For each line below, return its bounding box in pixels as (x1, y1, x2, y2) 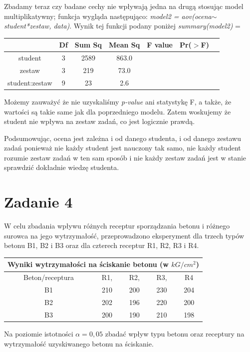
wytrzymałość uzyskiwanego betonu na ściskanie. (4, 338, 154, 348)
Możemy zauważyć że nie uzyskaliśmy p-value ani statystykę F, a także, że (4, 96, 232, 106)
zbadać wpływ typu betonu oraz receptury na (105, 328, 245, 338)
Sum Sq (74, 39, 102, 50)
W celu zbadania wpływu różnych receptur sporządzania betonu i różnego (4, 220, 230, 231)
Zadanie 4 (4, 191, 73, 212)
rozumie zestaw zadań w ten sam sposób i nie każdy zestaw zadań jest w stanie (4, 152, 247, 162)
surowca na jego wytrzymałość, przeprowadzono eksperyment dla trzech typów (4, 230, 245, 240)
